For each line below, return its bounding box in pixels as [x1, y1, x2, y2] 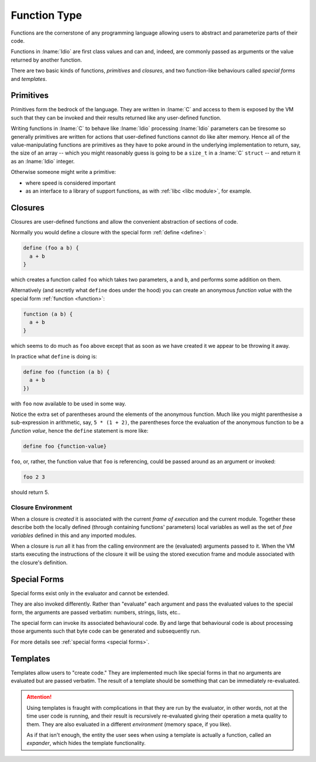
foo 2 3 [23, 473, 45, 480]
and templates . [11, 75, 47, 82]
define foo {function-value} [23, 443, 107, 449]
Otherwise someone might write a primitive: [11, 169, 116, 176]
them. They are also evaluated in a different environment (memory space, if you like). [26, 720, 232, 727]
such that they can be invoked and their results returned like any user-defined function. [11, 114, 222, 121]
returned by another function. [11, 56, 82, 63]
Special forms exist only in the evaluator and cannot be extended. [11, 589, 169, 597]
